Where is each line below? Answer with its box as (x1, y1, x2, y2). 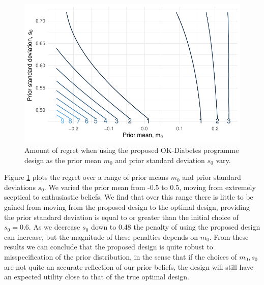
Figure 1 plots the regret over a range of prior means (4, 172, 168, 182)
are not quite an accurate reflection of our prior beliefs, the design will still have (4, 261, 254, 272)
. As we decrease (28, 221, 80, 232)
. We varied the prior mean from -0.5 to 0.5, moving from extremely (44, 181, 256, 192)
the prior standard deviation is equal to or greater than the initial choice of (4, 211, 239, 222)
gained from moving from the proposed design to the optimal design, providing (4, 201, 250, 212)
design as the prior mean (24, 154, 102, 165)
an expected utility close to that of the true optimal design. (4, 271, 189, 282)
